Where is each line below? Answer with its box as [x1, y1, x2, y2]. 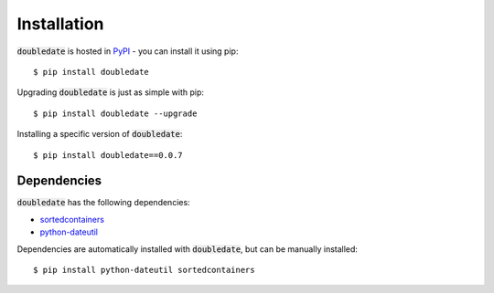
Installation [16, 14, 104, 34]
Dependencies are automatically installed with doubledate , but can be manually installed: [16, 243, 359, 255]
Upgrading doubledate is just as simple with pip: [16, 87, 205, 98]
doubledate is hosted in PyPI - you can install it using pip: [16, 46, 239, 57]
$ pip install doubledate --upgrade [33, 108, 198, 119]
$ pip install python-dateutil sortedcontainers [33, 265, 255, 275]
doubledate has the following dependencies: [16, 197, 191, 208]
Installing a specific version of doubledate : [16, 129, 183, 140]
